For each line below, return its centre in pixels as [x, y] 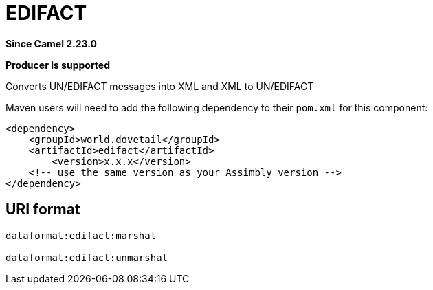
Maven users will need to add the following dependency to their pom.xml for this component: [217, 107]
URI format [43, 210]
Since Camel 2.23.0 [52, 43]
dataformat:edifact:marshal [81, 235]
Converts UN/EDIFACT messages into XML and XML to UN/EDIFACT [160, 86]
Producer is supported [58, 65]
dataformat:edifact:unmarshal [87, 257]
